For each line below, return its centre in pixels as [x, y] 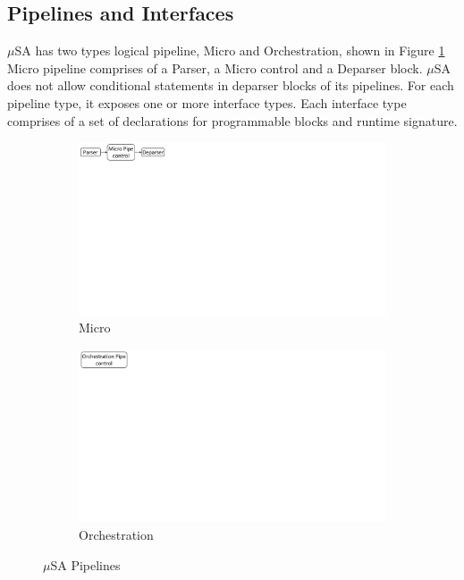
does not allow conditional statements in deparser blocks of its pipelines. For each [231, 85]
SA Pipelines [85, 564]
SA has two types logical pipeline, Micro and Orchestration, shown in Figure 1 [230, 50]
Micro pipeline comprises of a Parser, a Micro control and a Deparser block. [215, 67]
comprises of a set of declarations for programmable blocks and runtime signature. [232, 120]
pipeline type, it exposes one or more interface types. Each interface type [207, 102]
